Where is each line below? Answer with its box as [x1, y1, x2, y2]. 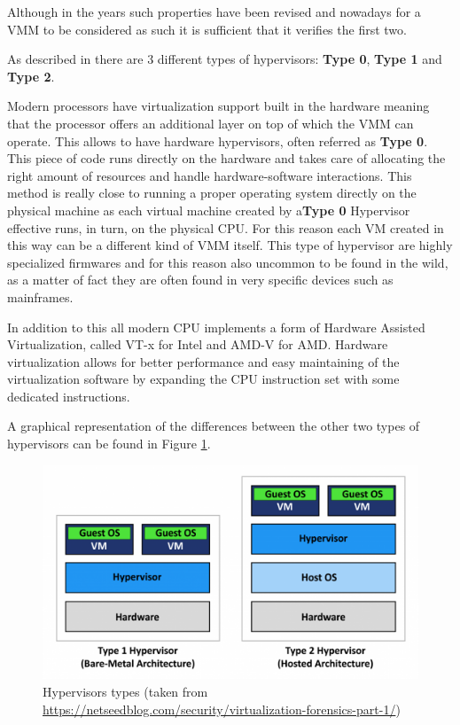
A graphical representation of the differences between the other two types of [7, 417, 420, 435]
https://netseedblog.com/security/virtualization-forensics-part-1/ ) [43, 699, 401, 718]
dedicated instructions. [7, 386, 130, 405]
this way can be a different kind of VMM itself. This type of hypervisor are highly [7, 236, 453, 254]
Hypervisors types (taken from [43, 682, 208, 701]
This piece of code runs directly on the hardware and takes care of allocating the [7, 149, 446, 168]
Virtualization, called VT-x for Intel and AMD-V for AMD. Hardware [7, 335, 388, 354]
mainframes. [7, 287, 74, 306]
